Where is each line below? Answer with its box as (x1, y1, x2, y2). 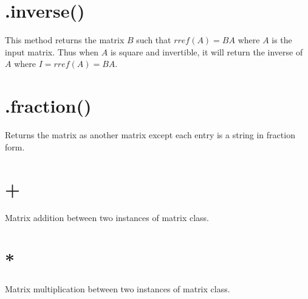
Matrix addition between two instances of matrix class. (5, 211, 209, 224)
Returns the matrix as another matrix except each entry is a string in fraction (5, 128, 295, 141)
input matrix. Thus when (5, 45, 99, 58)
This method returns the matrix (5, 33, 125, 46)
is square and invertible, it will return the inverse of (110, 45, 303, 58)
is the (272, 33, 292, 46)
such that (136, 33, 171, 46)
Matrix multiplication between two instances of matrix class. (5, 283, 230, 295)
